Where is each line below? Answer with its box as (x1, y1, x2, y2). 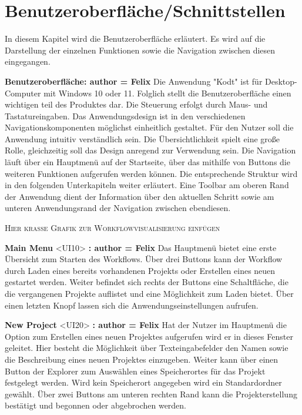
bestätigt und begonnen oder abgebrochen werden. (5, 399, 187, 411)
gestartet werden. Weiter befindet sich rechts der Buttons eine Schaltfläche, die (5, 276, 288, 288)
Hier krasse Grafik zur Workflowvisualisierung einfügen (5, 222, 220, 234)
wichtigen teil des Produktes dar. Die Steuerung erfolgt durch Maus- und (5, 98, 268, 111)
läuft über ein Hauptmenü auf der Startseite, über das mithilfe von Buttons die (5, 156, 290, 168)
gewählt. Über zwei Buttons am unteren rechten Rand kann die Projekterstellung (5, 387, 297, 400)
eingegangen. (5, 55, 51, 68)
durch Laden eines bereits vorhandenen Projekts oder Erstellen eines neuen (5, 264, 276, 276)
